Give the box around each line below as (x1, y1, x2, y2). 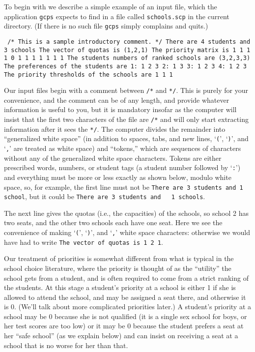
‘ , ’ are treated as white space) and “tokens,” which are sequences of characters (4, 143, 241, 153)
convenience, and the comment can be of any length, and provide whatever (4, 94, 229, 105)
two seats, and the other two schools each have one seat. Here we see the (4, 217, 223, 228)
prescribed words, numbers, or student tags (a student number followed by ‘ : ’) (4, 162, 241, 173)
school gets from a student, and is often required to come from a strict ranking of (4, 272, 249, 283)
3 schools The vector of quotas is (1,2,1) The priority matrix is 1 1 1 (4, 46, 251, 54)
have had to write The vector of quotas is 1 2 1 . (4, 236, 163, 247)
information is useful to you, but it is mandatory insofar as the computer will (4, 104, 237, 115)
